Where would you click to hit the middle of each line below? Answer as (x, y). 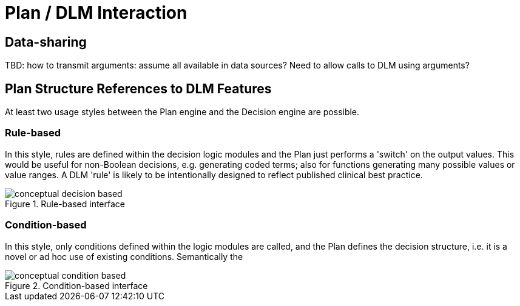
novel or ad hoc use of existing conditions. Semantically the (124, 256)
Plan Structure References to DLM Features (138, 88)
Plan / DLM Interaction (96, 13)
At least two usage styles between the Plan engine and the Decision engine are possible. (182, 112)
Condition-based (46, 225)
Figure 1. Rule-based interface (65, 204)
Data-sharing (46, 42)
